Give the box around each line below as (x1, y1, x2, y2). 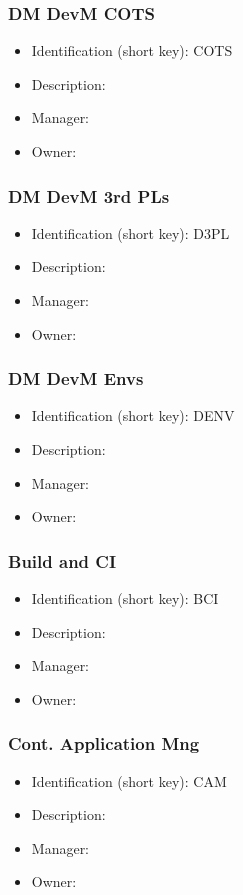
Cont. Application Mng (8, 731, 200, 756)
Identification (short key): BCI (31, 588, 219, 608)
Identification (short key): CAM (31, 770, 227, 791)
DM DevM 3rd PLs (8, 183, 170, 208)
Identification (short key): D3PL (31, 222, 230, 243)
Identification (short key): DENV (31, 405, 235, 426)
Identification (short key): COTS (31, 40, 233, 61)
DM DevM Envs (8, 366, 144, 391)
